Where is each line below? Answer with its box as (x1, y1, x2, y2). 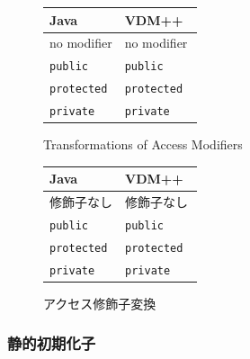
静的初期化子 (7, 332, 96, 355)
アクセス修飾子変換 (43, 293, 156, 312)
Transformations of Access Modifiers (43, 135, 243, 154)
